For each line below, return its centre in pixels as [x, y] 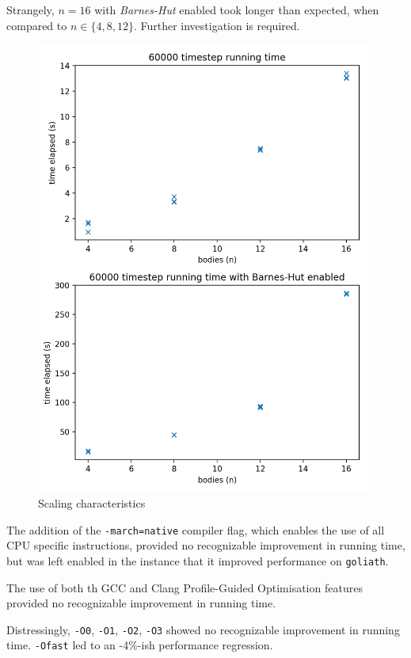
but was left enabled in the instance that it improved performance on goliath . [198, 560]
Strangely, [30, 10]
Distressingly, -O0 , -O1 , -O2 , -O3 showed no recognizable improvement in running [203, 629]
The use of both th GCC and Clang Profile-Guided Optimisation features [185, 587]
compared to [37, 25]
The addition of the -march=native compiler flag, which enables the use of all [196, 529]
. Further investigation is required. [217, 25]
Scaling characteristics [92, 503]
